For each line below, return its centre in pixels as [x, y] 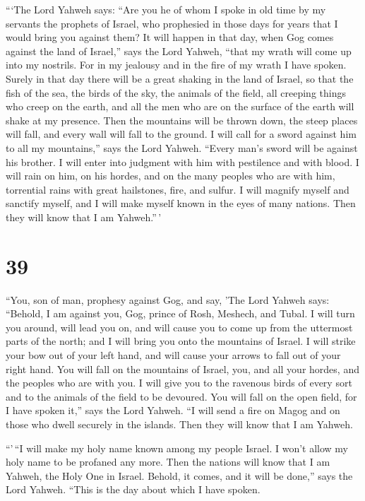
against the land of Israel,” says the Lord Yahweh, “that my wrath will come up [179, 51]
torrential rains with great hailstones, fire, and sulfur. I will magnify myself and [178, 189]
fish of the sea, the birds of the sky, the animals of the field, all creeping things [176, 92]
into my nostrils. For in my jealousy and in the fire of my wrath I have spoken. [176, 65]
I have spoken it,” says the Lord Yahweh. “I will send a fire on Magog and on [173, 410]
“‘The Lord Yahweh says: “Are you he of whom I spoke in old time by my [166, 9]
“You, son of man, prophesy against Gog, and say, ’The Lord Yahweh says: [168, 299]
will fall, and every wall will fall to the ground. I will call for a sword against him [181, 134]
